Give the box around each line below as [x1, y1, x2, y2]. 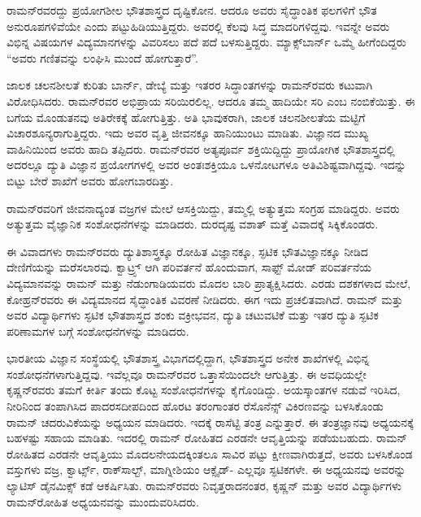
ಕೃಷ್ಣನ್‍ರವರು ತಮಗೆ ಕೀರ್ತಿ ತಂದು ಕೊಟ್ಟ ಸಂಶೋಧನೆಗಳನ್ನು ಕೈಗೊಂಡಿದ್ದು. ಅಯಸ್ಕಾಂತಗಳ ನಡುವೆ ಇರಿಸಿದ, [7, 381, 401, 398]
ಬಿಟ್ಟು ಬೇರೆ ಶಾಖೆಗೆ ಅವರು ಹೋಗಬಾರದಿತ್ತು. [7, 172, 174, 189]
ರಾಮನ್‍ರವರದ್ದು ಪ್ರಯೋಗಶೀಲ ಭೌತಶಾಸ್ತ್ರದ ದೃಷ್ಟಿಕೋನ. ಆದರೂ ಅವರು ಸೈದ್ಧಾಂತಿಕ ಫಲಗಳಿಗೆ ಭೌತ [7, 2, 377, 18]
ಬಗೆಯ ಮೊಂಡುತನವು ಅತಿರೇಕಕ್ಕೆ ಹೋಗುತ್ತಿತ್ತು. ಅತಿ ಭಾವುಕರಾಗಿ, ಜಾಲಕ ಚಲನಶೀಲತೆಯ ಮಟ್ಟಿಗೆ [7, 108, 366, 125]
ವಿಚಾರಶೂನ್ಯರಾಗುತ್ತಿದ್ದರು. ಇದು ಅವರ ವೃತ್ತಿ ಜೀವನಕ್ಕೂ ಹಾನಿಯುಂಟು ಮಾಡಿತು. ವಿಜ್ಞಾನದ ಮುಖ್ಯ [7, 124, 369, 141]
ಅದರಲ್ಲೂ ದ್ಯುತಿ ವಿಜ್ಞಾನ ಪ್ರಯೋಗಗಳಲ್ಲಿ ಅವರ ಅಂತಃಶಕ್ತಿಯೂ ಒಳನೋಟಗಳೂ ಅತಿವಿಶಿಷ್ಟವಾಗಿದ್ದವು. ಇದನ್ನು [7, 156, 406, 173]
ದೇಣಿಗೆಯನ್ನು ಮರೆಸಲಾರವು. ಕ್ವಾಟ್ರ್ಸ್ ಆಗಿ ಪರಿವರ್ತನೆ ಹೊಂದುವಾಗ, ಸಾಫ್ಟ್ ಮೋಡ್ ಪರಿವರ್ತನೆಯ [7, 258, 371, 276]
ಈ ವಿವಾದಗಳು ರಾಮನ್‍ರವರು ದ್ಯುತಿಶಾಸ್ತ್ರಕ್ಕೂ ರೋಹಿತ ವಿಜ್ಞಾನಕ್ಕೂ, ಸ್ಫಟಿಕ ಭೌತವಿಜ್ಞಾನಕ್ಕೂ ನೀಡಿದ [7, 242, 368, 259]
